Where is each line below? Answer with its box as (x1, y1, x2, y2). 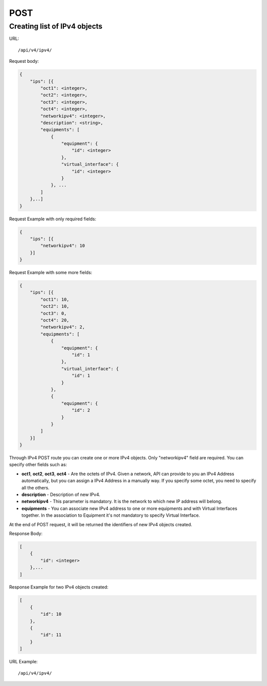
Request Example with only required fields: (9, 216, 96, 222)
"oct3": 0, (40, 310, 67, 316)
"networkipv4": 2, (40, 324, 85, 330)
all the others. (21, 485, 49, 490)
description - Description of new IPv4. (21, 491, 101, 497)
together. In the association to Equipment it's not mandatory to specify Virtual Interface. (21, 512, 200, 518)
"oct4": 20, (40, 317, 69, 323)
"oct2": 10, (40, 303, 69, 309)
